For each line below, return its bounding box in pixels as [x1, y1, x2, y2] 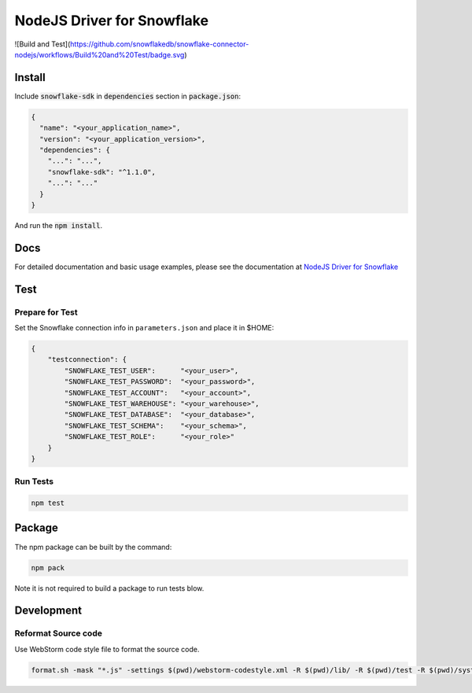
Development [14, 604, 83, 617]
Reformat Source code [14, 628, 102, 639]
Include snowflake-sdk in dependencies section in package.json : [14, 91, 242, 101]
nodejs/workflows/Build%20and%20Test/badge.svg [14, 50, 185, 59]
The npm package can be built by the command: [14, 542, 172, 551]
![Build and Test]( [14, 39, 71, 49]
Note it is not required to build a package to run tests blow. [14, 583, 205, 593]
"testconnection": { [47, 355, 127, 364]
